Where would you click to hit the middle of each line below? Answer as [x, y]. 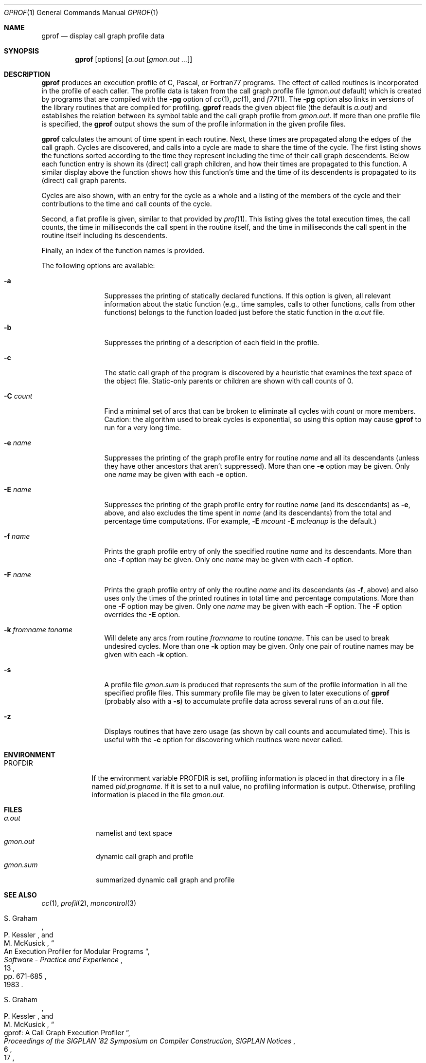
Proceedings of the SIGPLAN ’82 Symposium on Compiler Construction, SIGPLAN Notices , [150, 1041]
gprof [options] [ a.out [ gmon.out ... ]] [134, 59]
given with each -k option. [146, 654]
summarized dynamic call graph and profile [165, 880]
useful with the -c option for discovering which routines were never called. [224, 740]
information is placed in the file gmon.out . [158, 795]
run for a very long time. [143, 428]
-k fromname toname [38, 630]
